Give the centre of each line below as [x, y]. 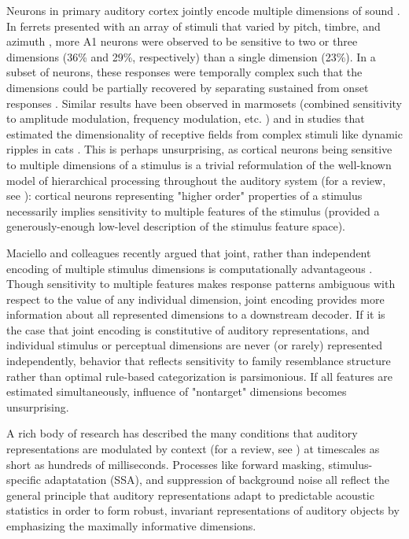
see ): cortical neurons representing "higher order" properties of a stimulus [184, 196]
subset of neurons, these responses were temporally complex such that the [184, 72]
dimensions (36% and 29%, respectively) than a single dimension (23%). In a [191, 56]
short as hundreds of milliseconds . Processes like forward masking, [166, 464]
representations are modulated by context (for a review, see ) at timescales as [193, 449]
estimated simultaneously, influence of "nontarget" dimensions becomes [177, 391]
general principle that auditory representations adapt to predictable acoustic [190, 495]
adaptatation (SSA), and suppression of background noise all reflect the [217, 480]
